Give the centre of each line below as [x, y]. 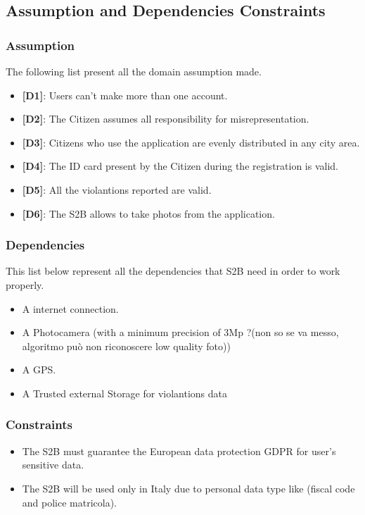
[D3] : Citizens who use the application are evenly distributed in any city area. [191, 142]
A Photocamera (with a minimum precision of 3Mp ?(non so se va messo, [180, 332]
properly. [25, 284]
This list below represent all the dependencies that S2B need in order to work [173, 271]
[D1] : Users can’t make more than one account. [125, 95]
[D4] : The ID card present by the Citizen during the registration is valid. [180, 166]
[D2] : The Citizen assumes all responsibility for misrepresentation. [166, 119]
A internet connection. [70, 308]
